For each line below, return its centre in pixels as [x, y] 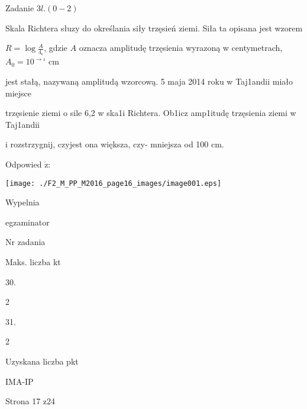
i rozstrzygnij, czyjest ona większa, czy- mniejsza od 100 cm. [115, 144]
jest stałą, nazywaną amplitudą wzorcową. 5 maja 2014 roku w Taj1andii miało [149, 81]
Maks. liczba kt [33, 262]
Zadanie [20, 8]
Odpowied [24, 164]
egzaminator [28, 222]
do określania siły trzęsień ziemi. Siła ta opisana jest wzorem [193, 28]
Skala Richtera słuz [41, 28]
